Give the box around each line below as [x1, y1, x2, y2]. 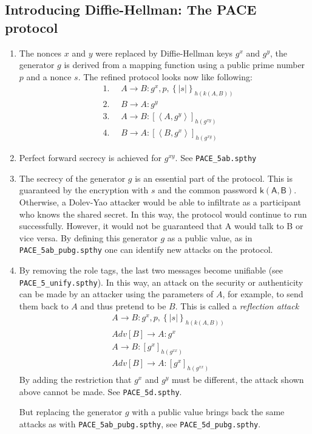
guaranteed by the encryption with [19, 184, 149, 196]
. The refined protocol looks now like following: [78, 70, 253, 83]
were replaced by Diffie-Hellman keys [95, 46, 233, 59]
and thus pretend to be [80, 299, 166, 312]
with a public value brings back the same [132, 405, 285, 418]
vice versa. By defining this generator [19, 231, 158, 244]
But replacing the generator [19, 405, 123, 418]
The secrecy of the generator [19, 171, 126, 184]
